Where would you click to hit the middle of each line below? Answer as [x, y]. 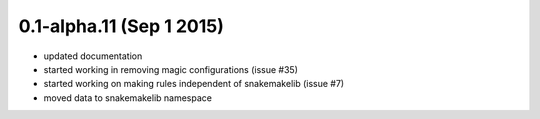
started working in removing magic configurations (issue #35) [171, 69]
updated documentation [93, 56]
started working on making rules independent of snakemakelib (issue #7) [194, 84]
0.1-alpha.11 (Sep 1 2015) [121, 26]
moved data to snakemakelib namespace [127, 97]
